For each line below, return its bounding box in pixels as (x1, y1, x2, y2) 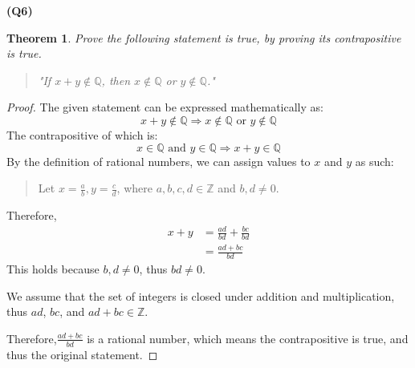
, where (116, 180, 153, 196)
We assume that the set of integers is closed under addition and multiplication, (6, 287, 395, 304)
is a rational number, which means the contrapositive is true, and (87, 330, 409, 346)
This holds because (6, 261, 100, 277)
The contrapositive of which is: (6, 126, 158, 143)
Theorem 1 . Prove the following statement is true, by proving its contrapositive (6, 29, 401, 46)
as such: (355, 152, 394, 169)
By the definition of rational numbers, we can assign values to (6, 152, 311, 169)
